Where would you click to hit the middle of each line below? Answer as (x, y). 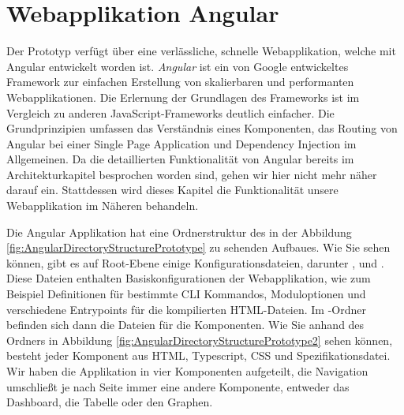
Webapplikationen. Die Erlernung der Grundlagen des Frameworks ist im (183, 97)
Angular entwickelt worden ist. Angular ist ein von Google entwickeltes (178, 66)
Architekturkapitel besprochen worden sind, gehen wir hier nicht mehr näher (192, 174)
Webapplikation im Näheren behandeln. (103, 206)
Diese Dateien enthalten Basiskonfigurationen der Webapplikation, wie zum (189, 278)
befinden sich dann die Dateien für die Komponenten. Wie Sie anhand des (185, 325)
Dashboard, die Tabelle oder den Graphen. (110, 402)
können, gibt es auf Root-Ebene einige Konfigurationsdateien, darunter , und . (195, 262)
